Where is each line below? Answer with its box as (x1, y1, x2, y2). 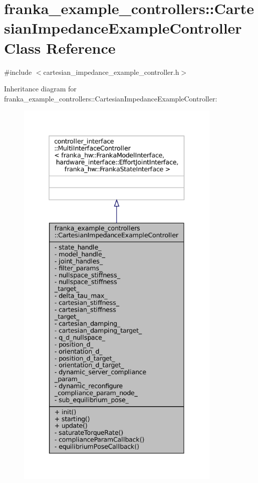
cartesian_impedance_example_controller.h (43, 66, 179, 77)
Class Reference (4, 37, 116, 58)
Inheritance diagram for (4, 83, 77, 94)
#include (4, 66, 32, 77)
